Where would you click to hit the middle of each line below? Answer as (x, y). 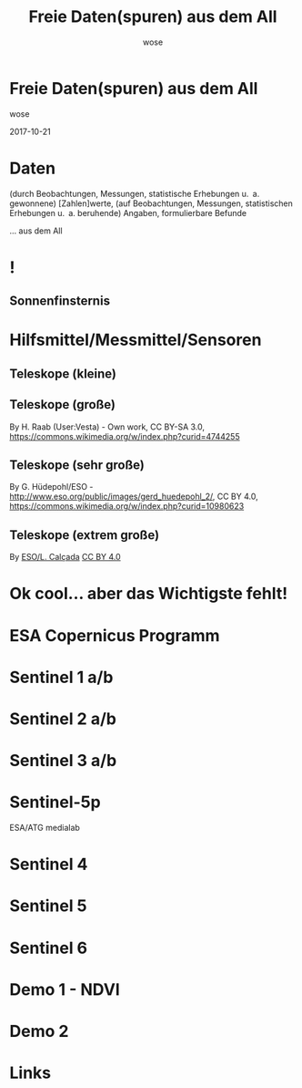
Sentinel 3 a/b (63, 761)
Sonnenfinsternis (60, 301)
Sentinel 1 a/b (61, 677)
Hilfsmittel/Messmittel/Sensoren (136, 340)
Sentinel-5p (55, 802)
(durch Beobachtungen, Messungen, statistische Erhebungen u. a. (135, 193)
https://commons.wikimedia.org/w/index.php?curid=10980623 (127, 506)
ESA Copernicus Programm (115, 635)
